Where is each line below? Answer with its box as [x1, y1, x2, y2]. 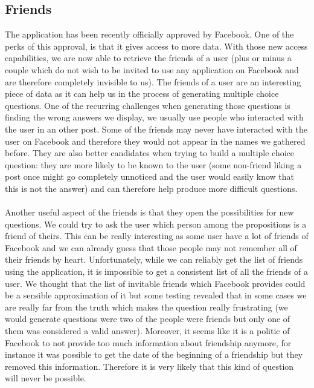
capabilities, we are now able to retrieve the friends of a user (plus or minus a [5, 51, 292, 64]
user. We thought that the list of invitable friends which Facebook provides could [5, 277, 306, 289]
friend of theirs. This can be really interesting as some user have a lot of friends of [5, 229, 309, 242]
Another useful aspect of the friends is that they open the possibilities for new [5, 206, 294, 219]
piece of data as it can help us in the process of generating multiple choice [5, 87, 279, 100]
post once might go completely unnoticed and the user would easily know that [5, 170, 294, 183]
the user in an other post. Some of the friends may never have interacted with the [5, 122, 307, 135]
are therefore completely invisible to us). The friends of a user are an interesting [5, 75, 301, 88]
